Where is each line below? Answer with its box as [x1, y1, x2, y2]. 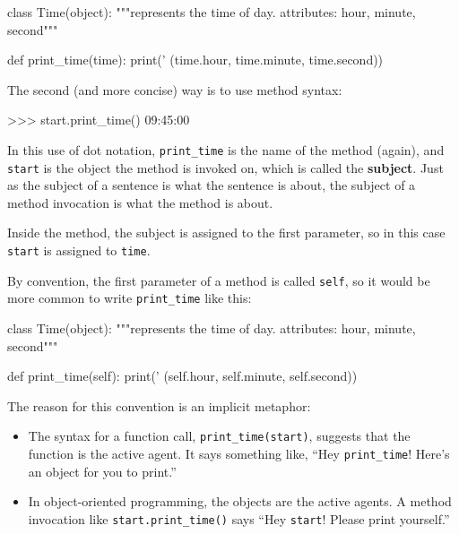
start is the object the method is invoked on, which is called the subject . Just [7, 158, 444, 177]
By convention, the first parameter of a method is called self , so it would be [7, 271, 430, 289]
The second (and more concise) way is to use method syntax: [7, 80, 342, 99]
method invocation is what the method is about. [7, 193, 273, 211]
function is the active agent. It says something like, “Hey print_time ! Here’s [28, 444, 450, 463]
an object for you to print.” [28, 461, 177, 480]
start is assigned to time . [7, 241, 151, 260]
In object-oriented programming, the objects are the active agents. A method [28, 492, 452, 511]
